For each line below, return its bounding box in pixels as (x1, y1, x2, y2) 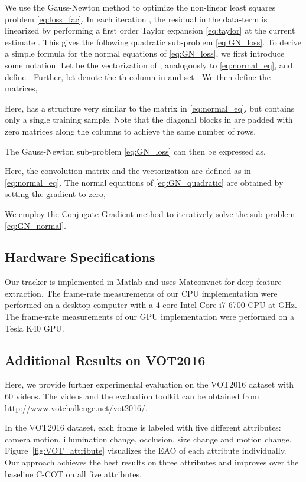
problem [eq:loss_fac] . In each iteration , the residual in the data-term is (5, 12, 268, 25)
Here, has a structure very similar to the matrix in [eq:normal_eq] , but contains (5, 101, 295, 114)
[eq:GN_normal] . (5, 219, 67, 231)
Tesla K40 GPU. (5, 322, 64, 334)
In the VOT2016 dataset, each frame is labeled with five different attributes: (5, 421, 281, 434)
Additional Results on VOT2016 (5, 350, 206, 369)
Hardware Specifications (5, 248, 155, 266)
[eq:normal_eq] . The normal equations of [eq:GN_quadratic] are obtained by (5, 176, 284, 188)
